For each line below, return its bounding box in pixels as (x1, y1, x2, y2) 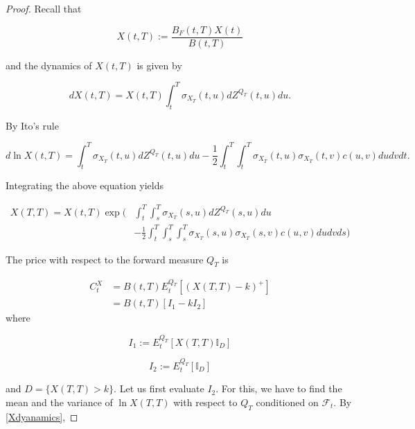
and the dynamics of (6, 58, 92, 72)
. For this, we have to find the (215, 381, 342, 396)
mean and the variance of (6, 394, 113, 409)
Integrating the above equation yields (6, 178, 164, 193)
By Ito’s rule (6, 118, 59, 132)
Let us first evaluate (119, 381, 204, 396)
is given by (136, 58, 182, 72)
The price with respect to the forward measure (6, 252, 204, 266)
